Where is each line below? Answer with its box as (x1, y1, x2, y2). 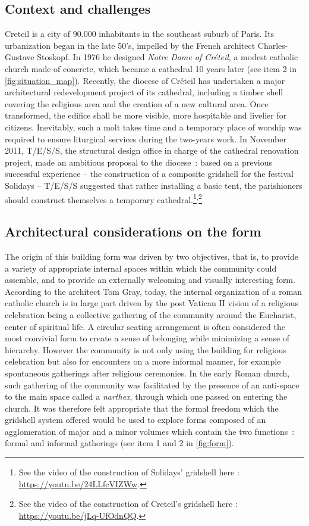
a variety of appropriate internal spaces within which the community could (5, 262, 277, 274)
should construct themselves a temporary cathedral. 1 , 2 (5, 191, 202, 206)
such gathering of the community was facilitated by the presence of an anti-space (5, 378, 299, 391)
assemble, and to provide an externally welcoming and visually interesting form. (5, 273, 295, 286)
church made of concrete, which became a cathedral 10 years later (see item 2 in (5, 62, 297, 74)
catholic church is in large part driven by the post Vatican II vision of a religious (5, 297, 299, 309)
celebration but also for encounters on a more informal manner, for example (5, 355, 281, 368)
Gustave (5, 51, 34, 63)
